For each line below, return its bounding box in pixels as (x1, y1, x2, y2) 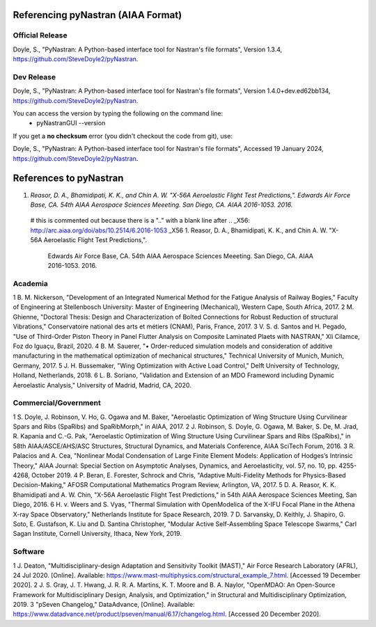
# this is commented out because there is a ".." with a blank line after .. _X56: (30, 216, 251, 225)
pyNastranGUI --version (36, 119, 106, 127)
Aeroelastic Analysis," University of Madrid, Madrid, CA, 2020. (13, 381, 191, 389)
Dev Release (13, 72, 56, 81)
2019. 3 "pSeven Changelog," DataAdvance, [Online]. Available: (13, 601, 195, 609)
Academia (13, 278, 49, 288)
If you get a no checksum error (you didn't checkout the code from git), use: (13, 132, 233, 140)
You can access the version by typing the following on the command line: (13, 109, 223, 118)
